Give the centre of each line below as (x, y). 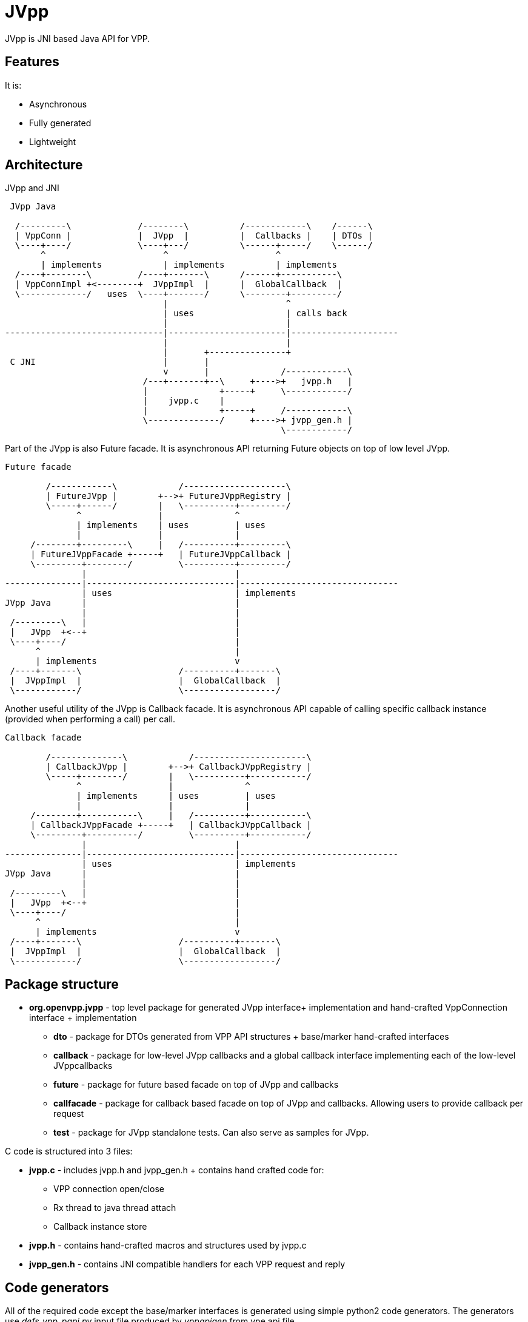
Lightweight (53, 141)
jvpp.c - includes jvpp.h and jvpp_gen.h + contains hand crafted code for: (177, 1170)
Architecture (44, 165)
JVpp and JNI (32, 188)
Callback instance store (100, 1227)
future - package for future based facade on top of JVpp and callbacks (196, 1085)
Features (32, 62)
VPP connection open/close (109, 1189)
